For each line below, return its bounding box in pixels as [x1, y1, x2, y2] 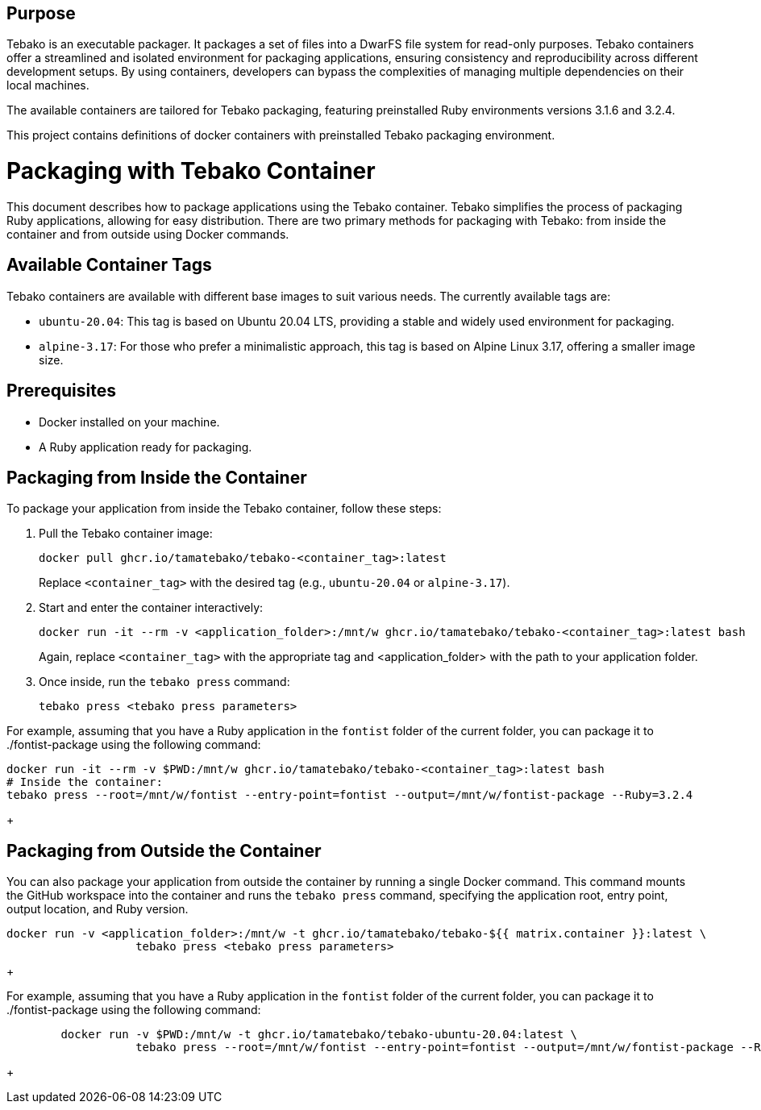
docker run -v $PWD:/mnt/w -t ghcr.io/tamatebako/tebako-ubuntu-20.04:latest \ [60, 1028, 578, 1041]
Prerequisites [6, 380, 116, 401]
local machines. [6, 78, 89, 93]
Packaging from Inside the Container [6, 468, 307, 488]
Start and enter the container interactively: [39, 601, 264, 615]
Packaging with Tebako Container [6, 157, 376, 185]
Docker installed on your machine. [39, 414, 220, 429]
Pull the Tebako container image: [39, 526, 213, 541]
